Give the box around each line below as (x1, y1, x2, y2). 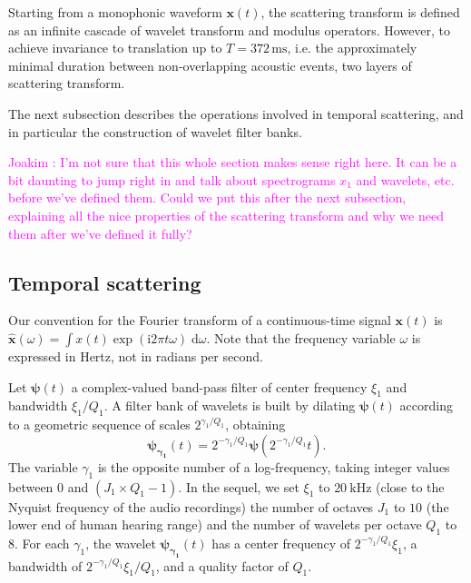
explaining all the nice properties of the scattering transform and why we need (8, 205, 444, 224)
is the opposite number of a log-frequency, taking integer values (97, 457, 450, 476)
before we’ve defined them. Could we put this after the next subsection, (8, 188, 407, 207)
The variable (8, 457, 78, 476)
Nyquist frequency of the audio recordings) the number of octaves (8, 497, 374, 516)
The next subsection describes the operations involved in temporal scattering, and (8, 104, 464, 123)
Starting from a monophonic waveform (8, 3, 222, 21)
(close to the (376, 477, 445, 496)
